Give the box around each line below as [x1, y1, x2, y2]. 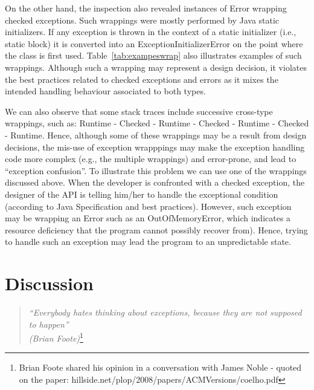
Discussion [5, 271, 94, 296]
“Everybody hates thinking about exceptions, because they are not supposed [28, 306, 302, 318]
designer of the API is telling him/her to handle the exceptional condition [5, 187, 278, 200]
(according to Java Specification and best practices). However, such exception [5, 200, 292, 212]
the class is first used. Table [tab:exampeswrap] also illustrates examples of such [5, 49, 302, 62]
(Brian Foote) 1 [28, 330, 83, 344]
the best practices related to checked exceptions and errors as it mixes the [5, 73, 278, 85]
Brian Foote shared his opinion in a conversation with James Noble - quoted [19, 361, 302, 374]
